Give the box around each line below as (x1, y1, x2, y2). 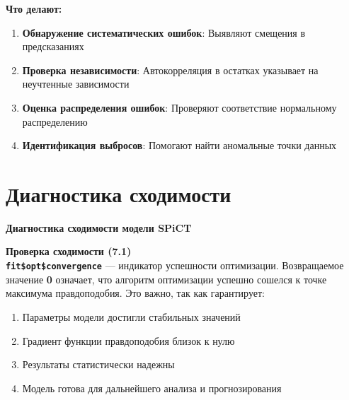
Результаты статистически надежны (22, 357, 175, 372)
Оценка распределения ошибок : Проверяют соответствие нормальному (22, 100, 337, 114)
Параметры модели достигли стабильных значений (22, 309, 241, 324)
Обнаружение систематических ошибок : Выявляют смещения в (22, 25, 306, 40)
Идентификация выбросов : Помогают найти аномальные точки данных (22, 138, 337, 153)
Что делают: (6, 1, 62, 16)
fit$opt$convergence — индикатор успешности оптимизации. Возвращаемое (6, 258, 344, 273)
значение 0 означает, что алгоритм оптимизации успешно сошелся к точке (6, 271, 327, 286)
